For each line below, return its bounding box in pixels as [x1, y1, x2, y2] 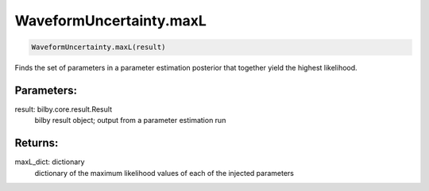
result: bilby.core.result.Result [14, 105, 113, 114]
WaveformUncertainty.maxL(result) [31, 43, 166, 52]
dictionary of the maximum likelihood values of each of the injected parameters [34, 168, 294, 178]
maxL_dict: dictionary [14, 157, 85, 166]
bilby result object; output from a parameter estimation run [34, 116, 226, 125]
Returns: [14, 136, 59, 150]
